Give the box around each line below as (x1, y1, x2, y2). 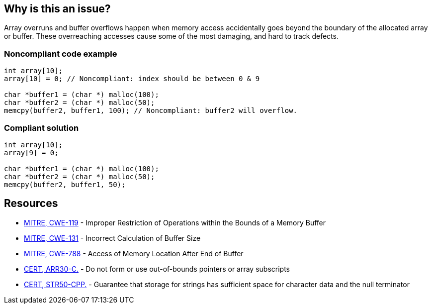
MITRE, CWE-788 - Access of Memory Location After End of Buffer (24, 249, 244, 258)
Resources (4, 197, 58, 210)
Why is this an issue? (4, 2, 111, 15)
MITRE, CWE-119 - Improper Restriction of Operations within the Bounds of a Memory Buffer (24, 218, 326, 227)
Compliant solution (4, 122, 79, 133)
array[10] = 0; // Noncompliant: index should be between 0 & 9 (4, 75, 260, 83)
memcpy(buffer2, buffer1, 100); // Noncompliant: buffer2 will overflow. (4, 106, 298, 115)
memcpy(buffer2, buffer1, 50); (4, 180, 126, 189)
